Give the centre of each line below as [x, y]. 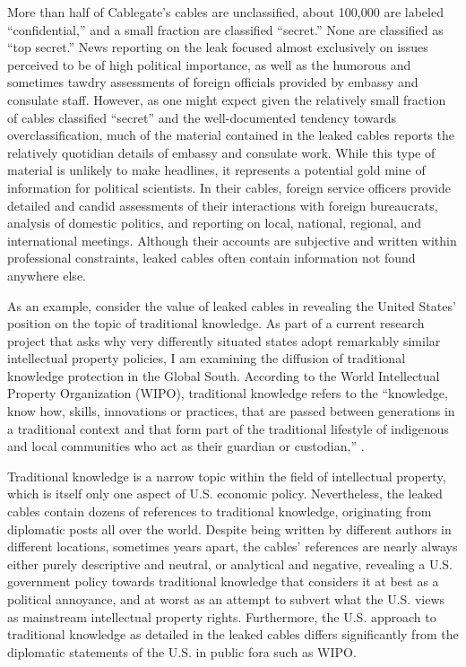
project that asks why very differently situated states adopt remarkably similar [224, 340]
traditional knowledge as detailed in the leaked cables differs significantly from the [233, 634]
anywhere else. [47, 275]
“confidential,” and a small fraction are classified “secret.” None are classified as [225, 29]
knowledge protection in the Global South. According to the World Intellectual [224, 375]
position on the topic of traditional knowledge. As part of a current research [216, 323]
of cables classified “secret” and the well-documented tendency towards [202, 117]
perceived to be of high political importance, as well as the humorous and [209, 64]
